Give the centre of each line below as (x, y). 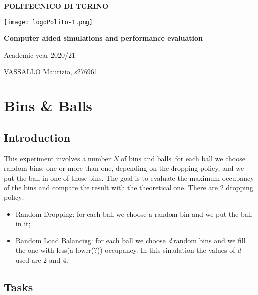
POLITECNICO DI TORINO (56, 6)
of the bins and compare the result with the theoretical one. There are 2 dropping (129, 187)
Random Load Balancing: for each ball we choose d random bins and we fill (130, 240)
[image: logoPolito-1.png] (48, 22)
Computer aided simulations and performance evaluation (103, 38)
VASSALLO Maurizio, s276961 (51, 71)
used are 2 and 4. (42, 259)
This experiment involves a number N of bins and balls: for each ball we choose (125, 158)
